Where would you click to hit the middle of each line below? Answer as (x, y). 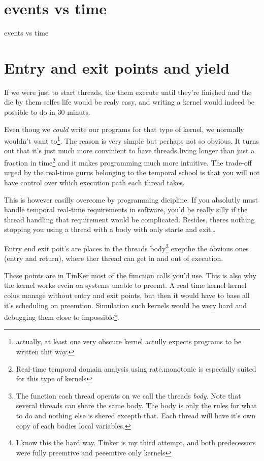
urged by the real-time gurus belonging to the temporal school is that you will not (132, 172)
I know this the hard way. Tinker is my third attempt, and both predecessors (136, 442)
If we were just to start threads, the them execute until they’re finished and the (128, 92)
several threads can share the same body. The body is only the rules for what (136, 405)
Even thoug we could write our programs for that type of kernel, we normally (124, 129)
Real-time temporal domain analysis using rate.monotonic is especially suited (136, 368)
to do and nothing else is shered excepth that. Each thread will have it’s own (136, 415)
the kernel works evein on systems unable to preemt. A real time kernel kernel (125, 285)
